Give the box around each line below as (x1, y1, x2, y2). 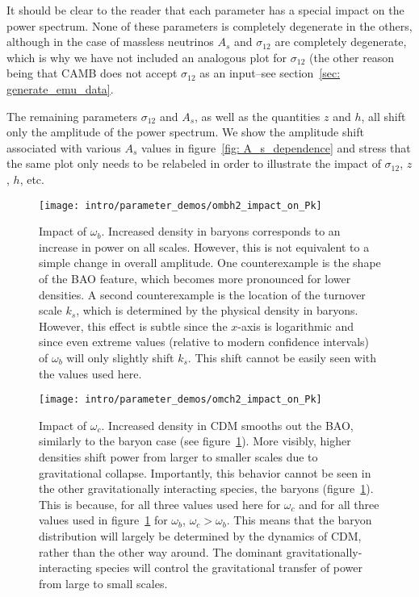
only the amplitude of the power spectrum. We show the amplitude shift (6, 123, 364, 140)
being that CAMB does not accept (6, 65, 178, 81)
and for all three (299, 495, 379, 512)
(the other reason (308, 48, 395, 65)
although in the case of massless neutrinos (6, 33, 214, 50)
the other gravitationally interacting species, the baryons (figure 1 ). (39, 480, 374, 497)
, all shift (361, 107, 406, 124)
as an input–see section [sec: (199, 65, 341, 81)
